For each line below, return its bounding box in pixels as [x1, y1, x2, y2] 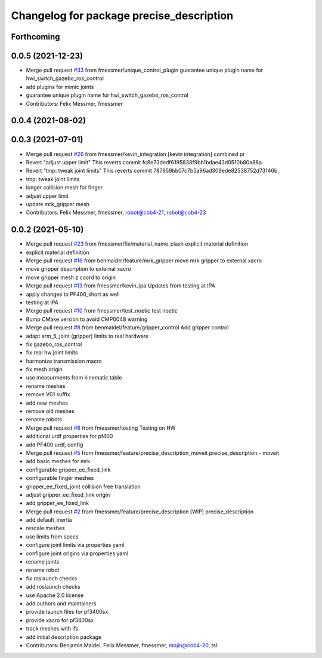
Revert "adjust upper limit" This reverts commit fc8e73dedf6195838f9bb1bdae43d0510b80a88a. [26, 158, 264, 166]
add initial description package [26, 633, 102, 641]
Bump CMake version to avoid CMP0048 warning [26, 316, 148, 323]
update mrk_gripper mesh [26, 200, 89, 207]
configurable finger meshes [26, 475, 94, 482]
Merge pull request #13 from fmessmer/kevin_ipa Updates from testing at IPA [26, 282, 216, 289]
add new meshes [26, 399, 69, 406]
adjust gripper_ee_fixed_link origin [26, 491, 110, 498]
